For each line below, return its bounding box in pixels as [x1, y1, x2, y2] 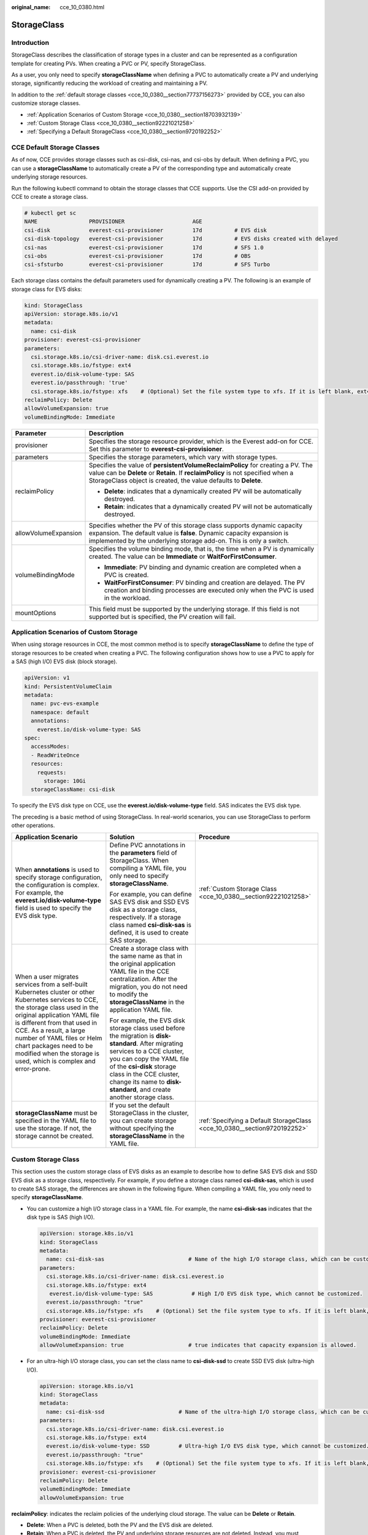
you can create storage [109, 1116, 177, 1125]
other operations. [11, 822, 55, 829]
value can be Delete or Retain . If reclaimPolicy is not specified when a [88, 468, 294, 477]
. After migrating [136, 1040, 183, 1048]
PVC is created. [104, 570, 149, 579]
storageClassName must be [15, 1109, 98, 1117]
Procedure [198, 833, 230, 841]
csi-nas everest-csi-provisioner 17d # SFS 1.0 [24, 244, 264, 251]
